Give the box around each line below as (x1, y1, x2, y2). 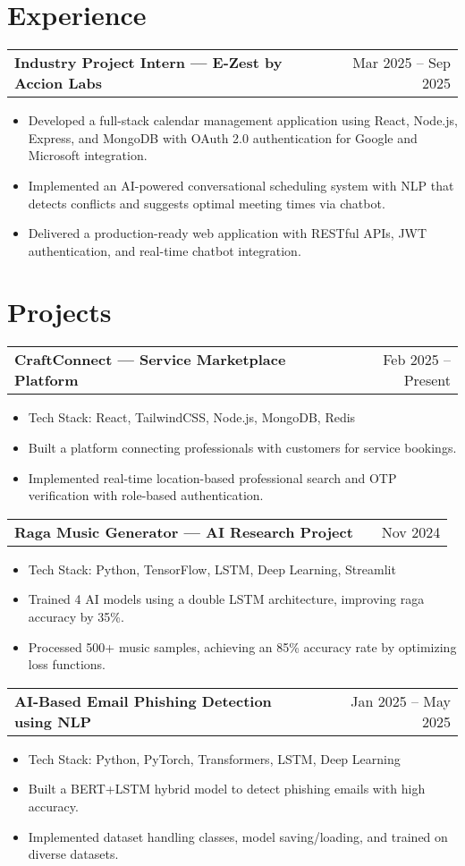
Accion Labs (14, 72, 102, 94)
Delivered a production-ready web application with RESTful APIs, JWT (28, 224, 427, 242)
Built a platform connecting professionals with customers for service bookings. (28, 438, 457, 456)
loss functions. (28, 655, 106, 674)
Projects (7, 293, 112, 330)
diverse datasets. (28, 845, 119, 863)
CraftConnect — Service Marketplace (14, 349, 286, 370)
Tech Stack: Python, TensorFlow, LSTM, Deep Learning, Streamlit (28, 559, 396, 578)
